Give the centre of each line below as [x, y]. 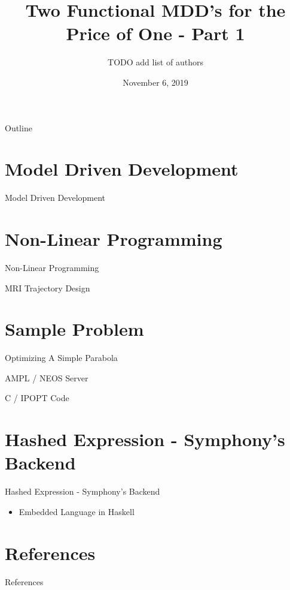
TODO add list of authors [155, 62]
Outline [19, 127]
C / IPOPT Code [37, 398]
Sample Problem [74, 329]
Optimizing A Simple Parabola [61, 358]
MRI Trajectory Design [48, 288]
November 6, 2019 [155, 82]
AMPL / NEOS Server [47, 377]
